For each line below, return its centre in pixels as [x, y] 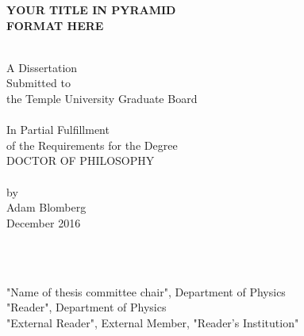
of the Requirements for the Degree [92, 145]
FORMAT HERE [55, 25]
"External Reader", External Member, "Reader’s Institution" [153, 322]
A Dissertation [42, 67]
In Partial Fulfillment [58, 130]
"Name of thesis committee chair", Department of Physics [146, 291]
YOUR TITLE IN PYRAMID [91, 10]
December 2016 [44, 222]
